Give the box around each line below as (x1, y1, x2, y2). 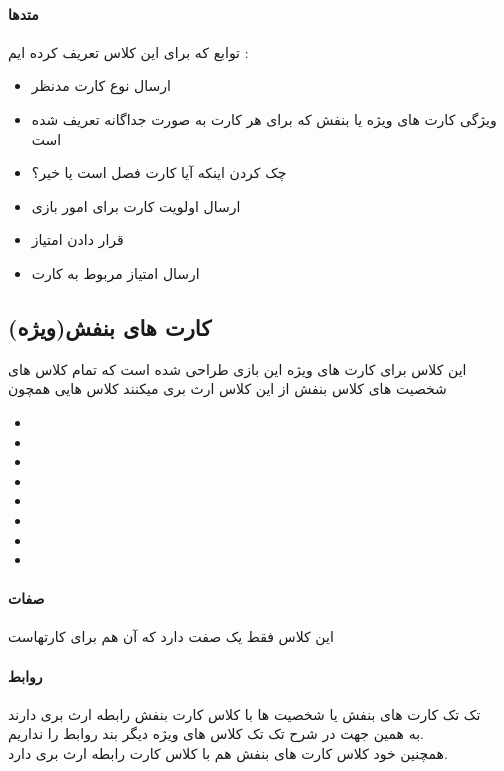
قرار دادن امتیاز (31, 229, 124, 250)
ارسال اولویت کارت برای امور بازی (31, 195, 241, 216)
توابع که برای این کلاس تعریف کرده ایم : (8, 41, 249, 62)
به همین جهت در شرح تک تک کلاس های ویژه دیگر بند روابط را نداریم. (8, 723, 424, 744)
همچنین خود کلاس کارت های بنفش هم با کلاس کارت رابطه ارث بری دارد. (8, 743, 448, 764)
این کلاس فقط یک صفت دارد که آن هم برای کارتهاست (8, 626, 334, 647)
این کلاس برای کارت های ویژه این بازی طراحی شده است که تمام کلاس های (8, 358, 467, 379)
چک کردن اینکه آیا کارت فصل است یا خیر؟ (31, 162, 287, 183)
